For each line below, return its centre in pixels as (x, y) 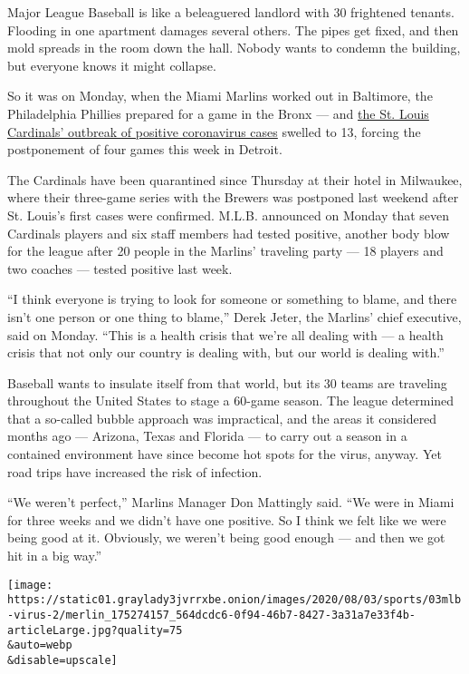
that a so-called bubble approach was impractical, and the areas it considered (222, 418)
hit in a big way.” (55, 556)
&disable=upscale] (62, 660)
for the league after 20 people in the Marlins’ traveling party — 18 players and (225, 251)
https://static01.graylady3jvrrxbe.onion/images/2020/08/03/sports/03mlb (234, 600)
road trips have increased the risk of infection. (135, 471)
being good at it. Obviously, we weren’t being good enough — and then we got (226, 537)
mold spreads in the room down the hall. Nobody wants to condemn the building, (234, 48)
